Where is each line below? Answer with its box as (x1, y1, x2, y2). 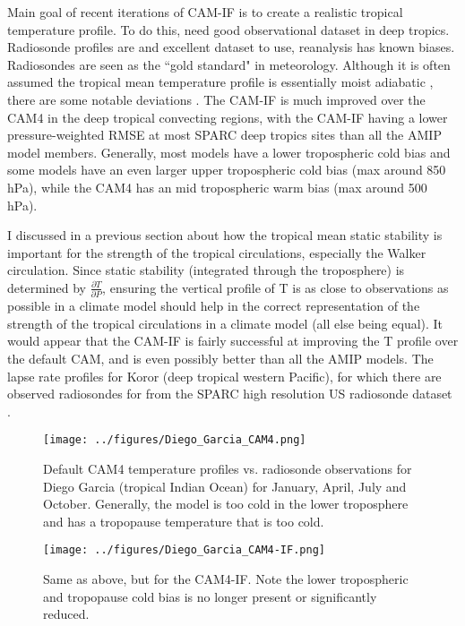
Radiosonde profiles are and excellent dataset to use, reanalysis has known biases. (7, 38, 455, 56)
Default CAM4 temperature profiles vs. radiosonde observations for (43, 459, 412, 478)
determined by (7, 278, 86, 296)
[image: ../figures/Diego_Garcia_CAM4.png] (43, 433, 306, 447)
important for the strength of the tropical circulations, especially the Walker (7, 243, 426, 262)
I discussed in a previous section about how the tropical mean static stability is (7, 226, 443, 244)
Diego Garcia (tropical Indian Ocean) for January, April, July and (43, 476, 407, 495)
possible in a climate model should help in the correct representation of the (7, 296, 420, 315)
